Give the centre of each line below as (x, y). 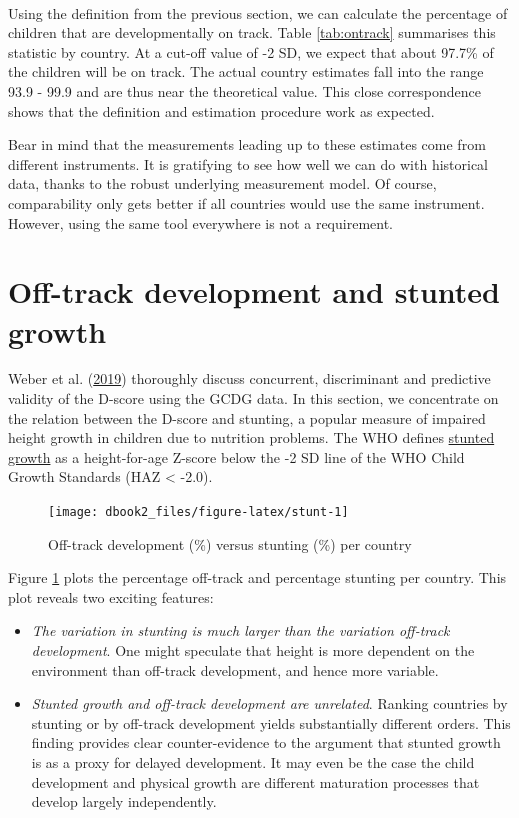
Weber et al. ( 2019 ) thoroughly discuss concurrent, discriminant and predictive (249, 378)
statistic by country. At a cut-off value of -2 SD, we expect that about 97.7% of (251, 51)
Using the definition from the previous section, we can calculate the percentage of (258, 12)
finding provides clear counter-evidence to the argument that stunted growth (266, 742)
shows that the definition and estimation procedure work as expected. (221, 110)
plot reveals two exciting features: (111, 596)
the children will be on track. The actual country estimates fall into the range (246, 71)
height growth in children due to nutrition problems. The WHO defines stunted (251, 437)
